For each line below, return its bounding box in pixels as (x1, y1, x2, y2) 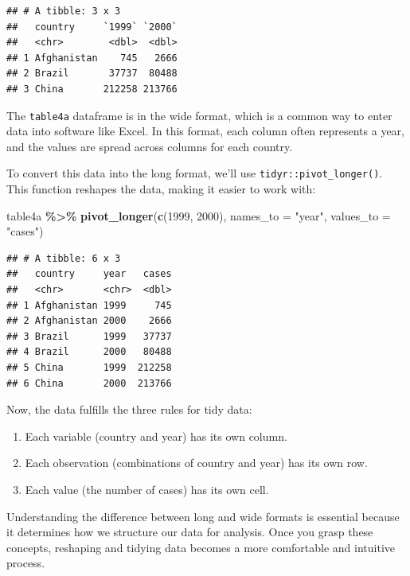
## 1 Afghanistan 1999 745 (6, 299, 172, 311)
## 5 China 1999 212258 (6, 362, 172, 373)
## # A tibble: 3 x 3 (6, 6, 121, 17)
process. (6, 555, 45, 571)
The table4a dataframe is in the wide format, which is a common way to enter (6, 107, 392, 123)
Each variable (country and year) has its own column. (25, 427, 287, 444)
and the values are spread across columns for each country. (6, 138, 293, 154)
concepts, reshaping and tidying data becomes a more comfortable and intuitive (6, 539, 396, 555)
